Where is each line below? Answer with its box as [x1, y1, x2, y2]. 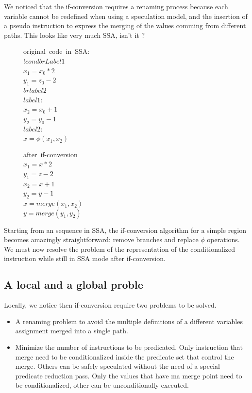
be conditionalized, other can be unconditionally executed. [15, 380, 189, 390]
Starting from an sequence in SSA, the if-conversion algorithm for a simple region [4, 225, 247, 235]
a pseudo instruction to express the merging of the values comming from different [4, 20, 246, 31]
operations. [207, 234, 240, 245]
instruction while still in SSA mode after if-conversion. [4, 253, 166, 263]
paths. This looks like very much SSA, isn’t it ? [4, 30, 145, 40]
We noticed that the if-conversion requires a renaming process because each [4, 1, 228, 11]
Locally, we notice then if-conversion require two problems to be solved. [4, 300, 217, 310]
